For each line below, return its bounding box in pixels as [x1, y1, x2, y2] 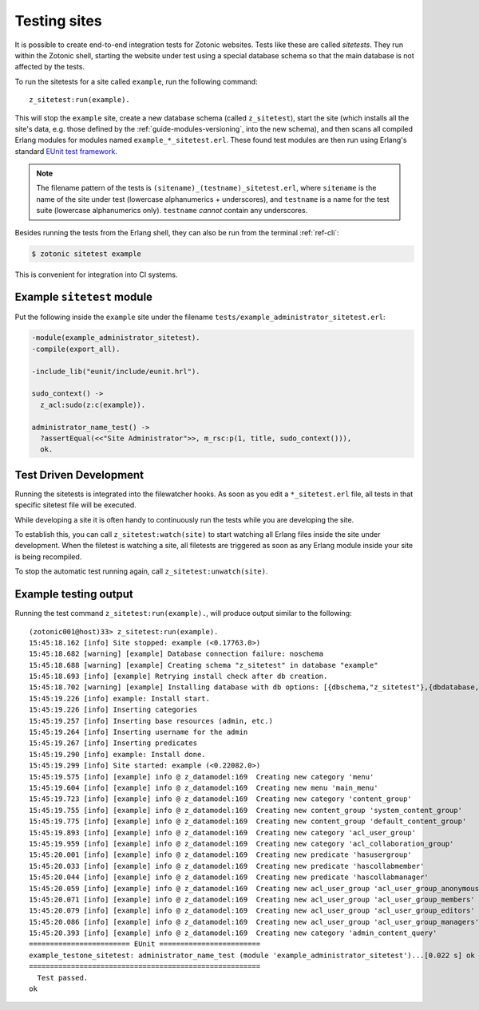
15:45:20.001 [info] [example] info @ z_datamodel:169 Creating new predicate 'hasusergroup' [29, 850, 413, 859]
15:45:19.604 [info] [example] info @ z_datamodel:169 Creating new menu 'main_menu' [29, 783, 378, 792]
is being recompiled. [14, 551, 82, 562]
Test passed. [37, 973, 89, 982]
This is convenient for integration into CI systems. [14, 270, 178, 279]
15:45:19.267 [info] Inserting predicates [29, 739, 198, 748]
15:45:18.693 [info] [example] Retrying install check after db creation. [29, 672, 328, 681]
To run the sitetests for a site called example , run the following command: [14, 77, 259, 86]
